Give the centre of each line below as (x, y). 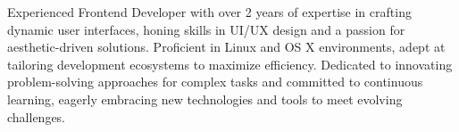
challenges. (37, 116)
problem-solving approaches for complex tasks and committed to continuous (215, 82)
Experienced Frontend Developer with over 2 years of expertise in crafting (209, 12)
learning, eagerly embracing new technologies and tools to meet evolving (205, 99)
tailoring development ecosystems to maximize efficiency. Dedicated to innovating (230, 64)
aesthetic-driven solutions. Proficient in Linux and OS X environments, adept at (226, 47)
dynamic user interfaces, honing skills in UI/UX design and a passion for (206, 29)
